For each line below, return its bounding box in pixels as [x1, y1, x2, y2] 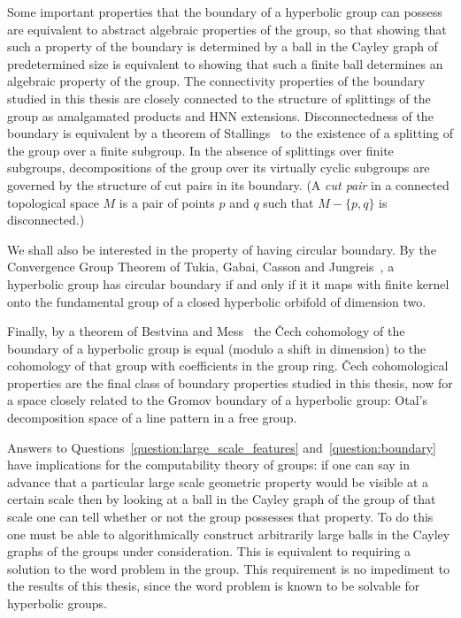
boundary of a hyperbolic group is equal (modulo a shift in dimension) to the [7, 339, 426, 357]
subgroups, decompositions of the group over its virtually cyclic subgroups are [7, 158, 430, 177]
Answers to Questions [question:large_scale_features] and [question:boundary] [7, 438, 437, 456]
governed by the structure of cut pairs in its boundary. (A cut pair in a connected [7, 175, 449, 194]
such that [263, 193, 314, 211]
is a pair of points [119, 193, 215, 211]
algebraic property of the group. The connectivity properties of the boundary [7, 72, 426, 90]
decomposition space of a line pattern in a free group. [7, 408, 297, 427]
